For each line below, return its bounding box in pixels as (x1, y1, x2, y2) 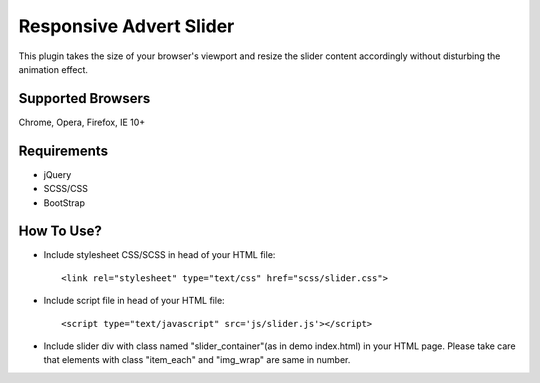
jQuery (43, 168, 72, 180)
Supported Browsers (18, 90, 151, 107)
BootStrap (43, 196, 85, 209)
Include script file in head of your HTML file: (43, 295, 225, 307)
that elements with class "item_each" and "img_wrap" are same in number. (43, 354, 351, 366)
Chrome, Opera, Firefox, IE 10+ (18, 116, 146, 128)
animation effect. (18, 63, 89, 75)
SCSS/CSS (43, 183, 89, 195)
